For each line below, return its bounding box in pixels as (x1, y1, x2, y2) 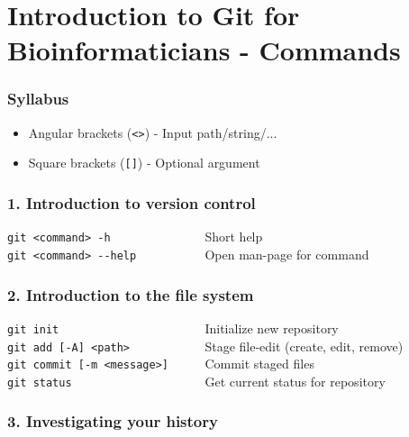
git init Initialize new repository (7, 318, 339, 337)
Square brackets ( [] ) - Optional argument (28, 153, 260, 172)
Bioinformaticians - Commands (7, 32, 401, 68)
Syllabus (7, 87, 69, 110)
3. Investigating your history (7, 410, 218, 432)
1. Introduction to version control (7, 192, 256, 214)
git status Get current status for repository (7, 371, 386, 390)
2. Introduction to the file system (7, 283, 254, 305)
